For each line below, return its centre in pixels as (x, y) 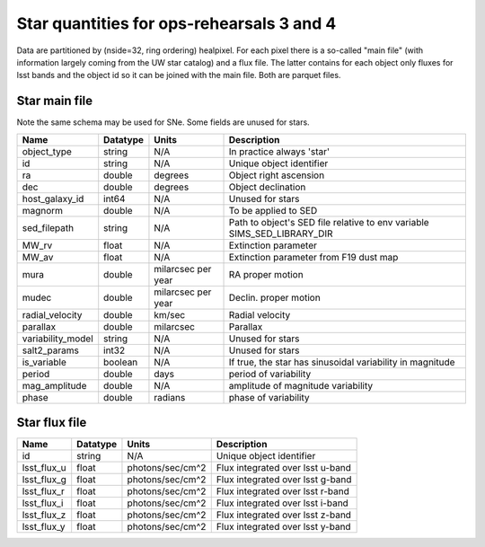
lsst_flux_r (43, 491)
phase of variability (269, 397)
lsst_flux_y (44, 527)
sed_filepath (48, 227)
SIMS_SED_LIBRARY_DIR (281, 234)
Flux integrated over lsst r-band (282, 491)
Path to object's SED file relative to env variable (329, 222)
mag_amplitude (54, 385)
